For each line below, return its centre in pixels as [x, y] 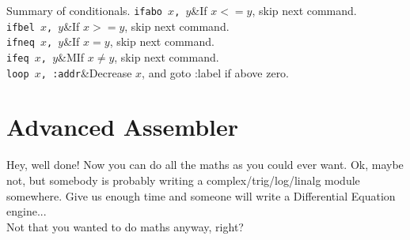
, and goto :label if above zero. [216, 72]
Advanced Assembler [123, 127]
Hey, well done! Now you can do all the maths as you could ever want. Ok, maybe [205, 165]
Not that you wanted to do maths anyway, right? [125, 226]
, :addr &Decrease [86, 72]
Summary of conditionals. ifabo [84, 10]
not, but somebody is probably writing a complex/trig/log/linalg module [183, 180]
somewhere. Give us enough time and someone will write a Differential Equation [201, 195]
